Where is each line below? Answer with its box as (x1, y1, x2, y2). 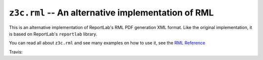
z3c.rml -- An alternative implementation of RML (9, 7, 214, 18)
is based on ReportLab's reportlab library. (9, 31, 97, 37)
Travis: (9, 49, 23, 55)
